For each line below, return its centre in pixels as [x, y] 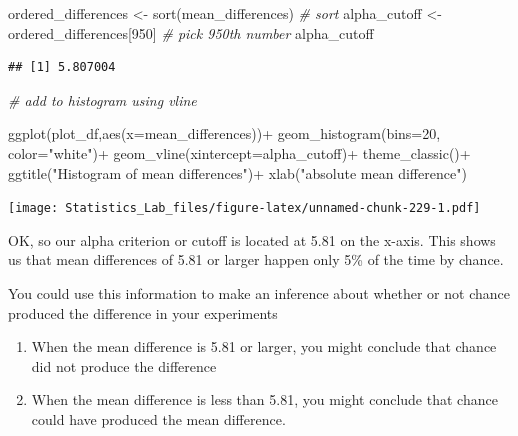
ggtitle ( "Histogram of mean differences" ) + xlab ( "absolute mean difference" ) [237, 172]
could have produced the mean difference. [158, 418]
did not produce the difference [124, 365]
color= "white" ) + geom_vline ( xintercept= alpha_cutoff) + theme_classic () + [239, 152]
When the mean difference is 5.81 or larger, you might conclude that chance [264, 346]
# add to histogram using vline [102, 99]
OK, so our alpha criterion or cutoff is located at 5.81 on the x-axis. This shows [252, 239]
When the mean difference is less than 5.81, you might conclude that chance [264, 399]
